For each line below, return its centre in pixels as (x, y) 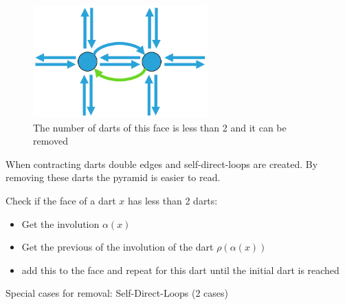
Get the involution (60, 223)
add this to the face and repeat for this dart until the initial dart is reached (180, 270)
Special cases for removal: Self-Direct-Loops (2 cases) (117, 293)
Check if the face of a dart (61, 201)
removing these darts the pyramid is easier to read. (113, 177)
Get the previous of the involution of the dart (118, 247)
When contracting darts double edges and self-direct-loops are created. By (162, 164)
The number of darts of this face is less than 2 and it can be (160, 127)
